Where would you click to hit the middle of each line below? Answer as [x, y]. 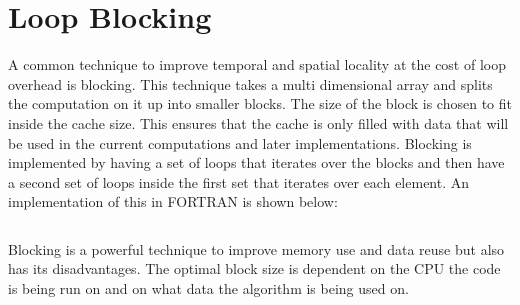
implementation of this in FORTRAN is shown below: [173, 201]
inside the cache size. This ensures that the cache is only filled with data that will [258, 122]
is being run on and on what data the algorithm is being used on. [208, 288]
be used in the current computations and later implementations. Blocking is [240, 142]
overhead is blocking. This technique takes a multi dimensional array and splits [250, 83]
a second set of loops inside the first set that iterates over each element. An [239, 181]
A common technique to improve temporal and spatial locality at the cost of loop [257, 64]
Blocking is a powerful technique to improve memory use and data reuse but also [256, 248]
